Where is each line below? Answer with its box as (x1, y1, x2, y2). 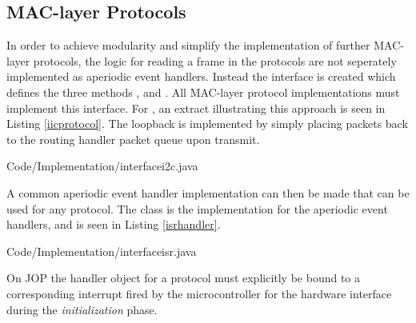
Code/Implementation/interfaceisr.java (6, 242, 197, 259)
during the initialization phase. (6, 301, 158, 317)
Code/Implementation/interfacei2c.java (6, 158, 198, 174)
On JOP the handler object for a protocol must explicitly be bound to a (6, 269, 361, 286)
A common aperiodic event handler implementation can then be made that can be (6, 184, 410, 201)
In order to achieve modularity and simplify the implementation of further (6, 37, 370, 54)
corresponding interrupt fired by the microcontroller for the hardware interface (6, 285, 392, 301)
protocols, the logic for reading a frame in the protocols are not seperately (33, 52, 397, 69)
